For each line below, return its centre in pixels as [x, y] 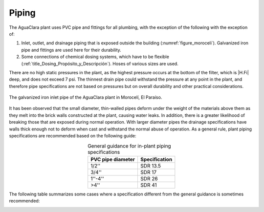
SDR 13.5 [151, 166]
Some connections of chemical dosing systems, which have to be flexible [95, 57]
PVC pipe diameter [113, 159]
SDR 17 [148, 172]
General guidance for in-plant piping [129, 146]
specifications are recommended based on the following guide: [73, 136]
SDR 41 [148, 185]
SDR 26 [149, 178]
